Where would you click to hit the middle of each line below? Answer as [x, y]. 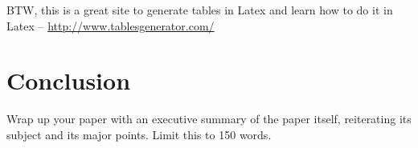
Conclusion [69, 80]
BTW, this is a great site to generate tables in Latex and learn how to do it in [200, 10]
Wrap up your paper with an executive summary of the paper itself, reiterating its [209, 119]
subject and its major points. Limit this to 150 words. [139, 134]
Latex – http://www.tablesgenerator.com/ [111, 25]
